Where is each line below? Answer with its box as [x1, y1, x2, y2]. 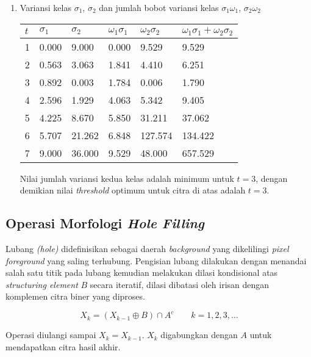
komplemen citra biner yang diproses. [5, 290, 145, 303]
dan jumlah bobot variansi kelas [99, 1, 219, 13]
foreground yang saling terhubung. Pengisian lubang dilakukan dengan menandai [5, 254, 307, 267]
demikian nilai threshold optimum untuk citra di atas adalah [20, 184, 246, 197]
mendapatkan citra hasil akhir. [5, 340, 121, 353]
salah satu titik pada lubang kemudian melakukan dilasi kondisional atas [5, 266, 278, 279]
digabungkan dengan [160, 328, 238, 341]
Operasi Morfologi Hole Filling [5, 214, 204, 233]
